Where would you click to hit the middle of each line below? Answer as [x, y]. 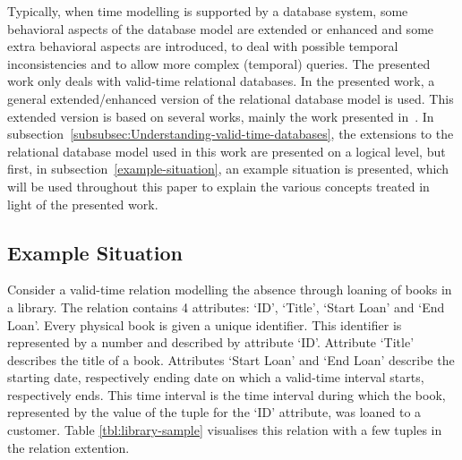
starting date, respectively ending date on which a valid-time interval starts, [216, 377]
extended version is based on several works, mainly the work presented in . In [221, 116]
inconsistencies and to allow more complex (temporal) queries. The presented [219, 63]
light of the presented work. [83, 204]
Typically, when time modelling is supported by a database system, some [208, 11]
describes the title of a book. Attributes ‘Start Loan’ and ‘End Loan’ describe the [231, 359]
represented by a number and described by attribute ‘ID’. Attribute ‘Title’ [211, 342]
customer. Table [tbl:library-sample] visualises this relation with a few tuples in [225, 430]
